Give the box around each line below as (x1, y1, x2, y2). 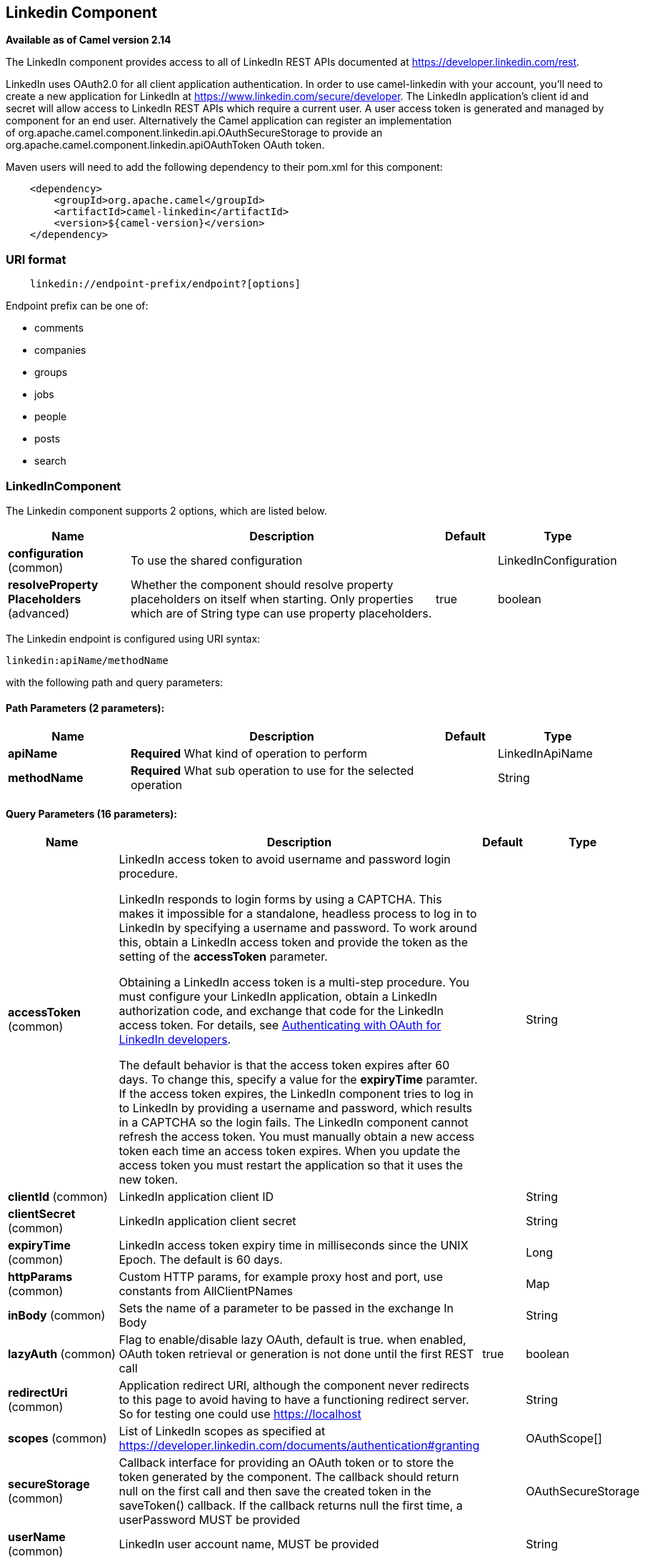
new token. (119, 1172, 179, 1187)
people (34, 410, 67, 423)
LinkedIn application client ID (119, 1189, 274, 1204)
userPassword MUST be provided (119, 1513, 301, 1528)
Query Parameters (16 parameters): (6, 807, 177, 820)
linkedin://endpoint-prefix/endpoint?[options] (29, 278, 301, 290)
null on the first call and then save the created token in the (119, 1484, 431, 1499)
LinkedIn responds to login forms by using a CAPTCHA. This (119, 892, 442, 907)
